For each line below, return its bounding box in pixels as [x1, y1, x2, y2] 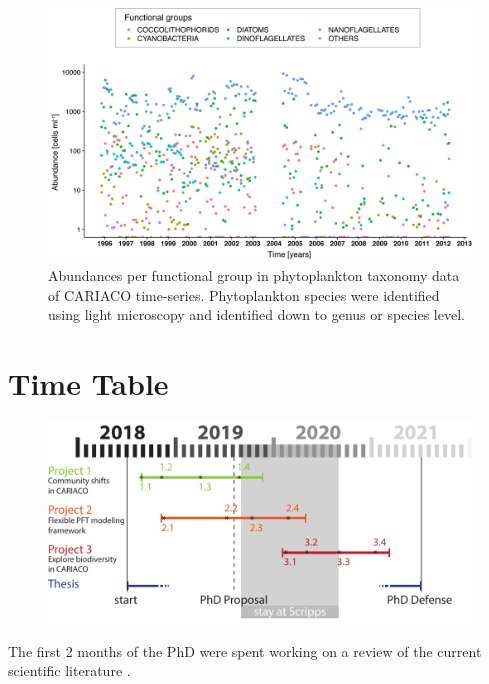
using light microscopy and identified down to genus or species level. [48, 304, 465, 325]
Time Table [8, 362, 169, 403]
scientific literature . [8, 660, 131, 681]
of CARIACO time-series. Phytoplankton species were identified [48, 284, 440, 305]
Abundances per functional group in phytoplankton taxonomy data [48, 265, 460, 285]
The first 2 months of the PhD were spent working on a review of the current [8, 640, 482, 661]
